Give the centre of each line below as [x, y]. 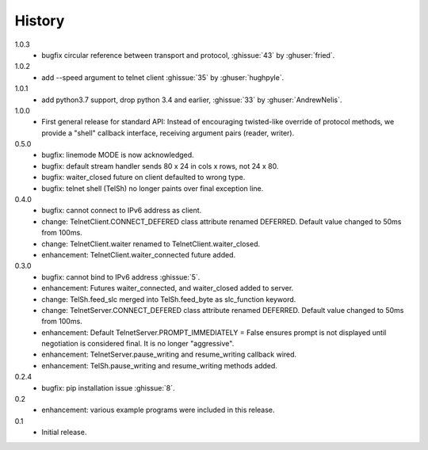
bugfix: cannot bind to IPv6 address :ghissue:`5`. [121, 276]
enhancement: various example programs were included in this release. [158, 410]
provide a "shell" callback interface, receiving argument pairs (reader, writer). [168, 133]
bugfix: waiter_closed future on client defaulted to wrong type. [143, 177]
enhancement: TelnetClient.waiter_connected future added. [139, 254]
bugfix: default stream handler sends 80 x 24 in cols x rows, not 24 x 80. [160, 166]
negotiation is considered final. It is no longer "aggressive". [138, 344]
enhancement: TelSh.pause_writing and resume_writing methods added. [159, 365]
